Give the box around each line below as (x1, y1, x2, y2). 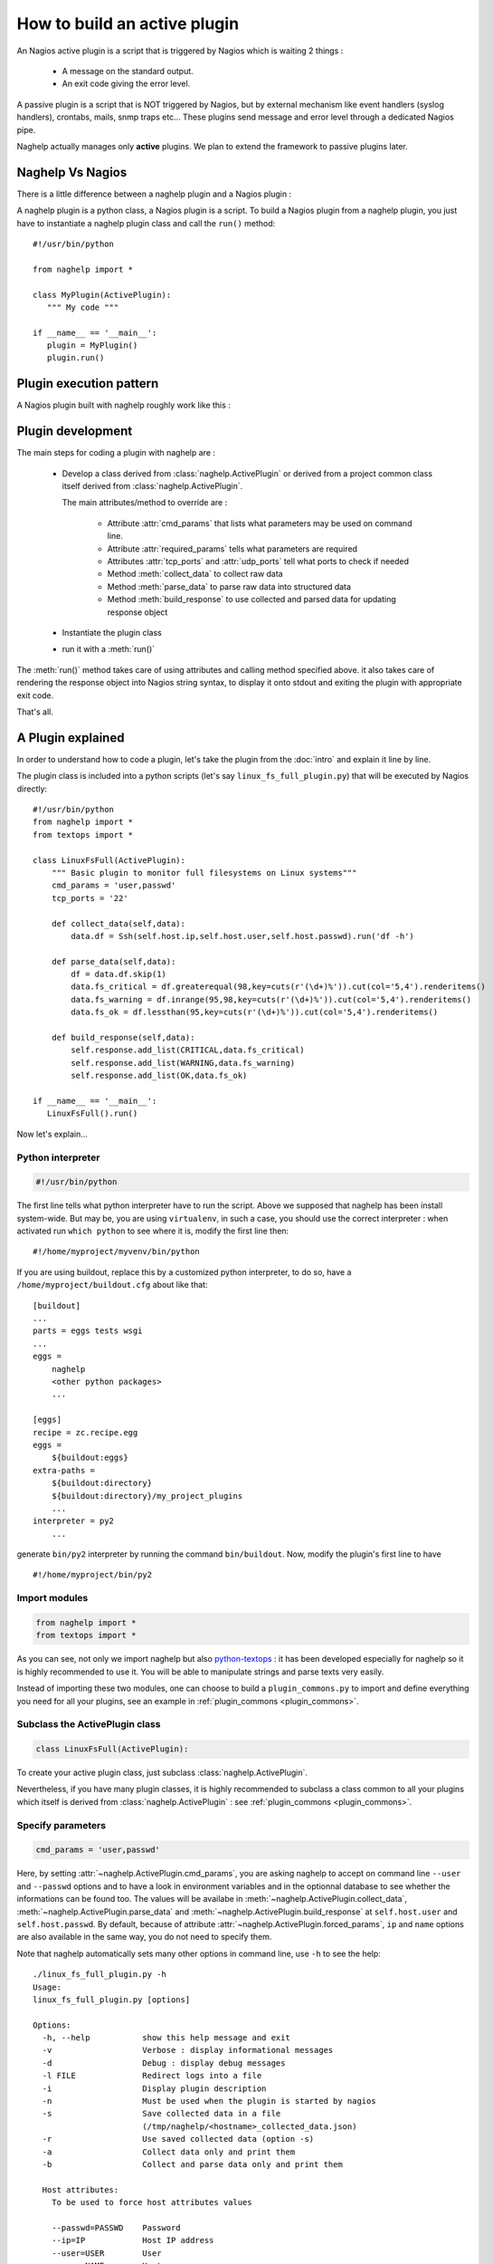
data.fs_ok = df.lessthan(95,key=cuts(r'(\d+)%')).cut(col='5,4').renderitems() (71, 1007, 439, 1018)
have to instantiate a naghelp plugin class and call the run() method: (16, 217, 276, 228)
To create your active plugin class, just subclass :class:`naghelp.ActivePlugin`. (16, 1767, 308, 1779)
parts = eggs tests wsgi (33, 1326, 143, 1336)
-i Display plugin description (42, 2083, 267, 2094)
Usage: (33, 1981, 62, 1992)
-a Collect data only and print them (42, 2146, 296, 2157)
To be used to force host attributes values (51, 2197, 252, 2208)
